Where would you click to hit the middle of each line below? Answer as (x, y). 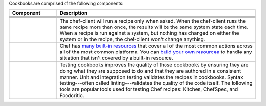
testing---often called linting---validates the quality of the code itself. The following (156, 83)
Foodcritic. (72, 96)
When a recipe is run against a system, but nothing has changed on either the (149, 33)
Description (73, 13)
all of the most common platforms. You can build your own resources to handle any (156, 52)
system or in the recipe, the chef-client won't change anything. (132, 39)
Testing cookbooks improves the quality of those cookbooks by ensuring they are (154, 65)
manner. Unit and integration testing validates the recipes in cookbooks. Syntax (151, 77)
